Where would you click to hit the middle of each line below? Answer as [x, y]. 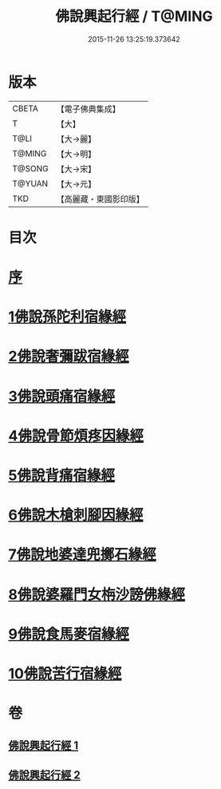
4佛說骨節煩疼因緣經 [76, 435]
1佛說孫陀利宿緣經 [67, 317]
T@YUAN [30, 183]
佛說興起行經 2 [45, 775]
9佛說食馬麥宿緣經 [69, 634]
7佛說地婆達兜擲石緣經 [83, 555]
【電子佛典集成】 [89, 109]
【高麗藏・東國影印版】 [101, 199]
